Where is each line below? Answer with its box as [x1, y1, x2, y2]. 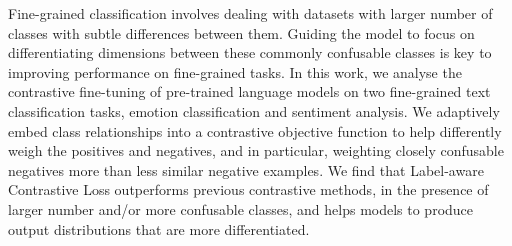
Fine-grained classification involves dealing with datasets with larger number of [8, 3, 493, 23]
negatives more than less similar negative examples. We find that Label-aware [8, 159, 484, 180]
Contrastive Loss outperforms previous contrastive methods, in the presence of [8, 179, 489, 200]
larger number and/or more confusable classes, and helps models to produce [8, 198, 474, 219]
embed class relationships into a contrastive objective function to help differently [8, 120, 502, 141]
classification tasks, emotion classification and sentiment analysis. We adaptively [8, 100, 500, 121]
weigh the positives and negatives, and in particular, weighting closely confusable [8, 140, 504, 161]
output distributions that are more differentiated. [8, 218, 310, 239]
